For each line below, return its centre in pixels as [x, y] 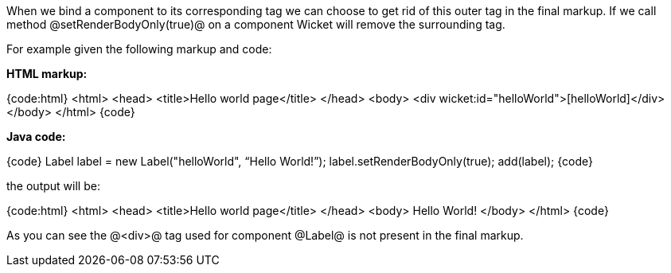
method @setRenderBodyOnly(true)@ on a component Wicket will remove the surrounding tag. [256, 24]
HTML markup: [47, 74]
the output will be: [53, 186]
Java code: [36, 136]
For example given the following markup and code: [139, 49]
